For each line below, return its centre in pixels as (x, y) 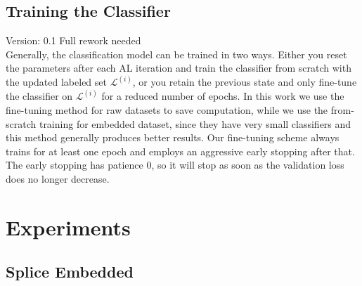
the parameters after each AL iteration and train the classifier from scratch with (179, 68)
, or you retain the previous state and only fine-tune (245, 82)
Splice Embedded (70, 272)
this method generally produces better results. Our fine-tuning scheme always (173, 137)
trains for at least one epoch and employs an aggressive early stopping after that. (180, 151)
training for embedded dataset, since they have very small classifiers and (195, 123)
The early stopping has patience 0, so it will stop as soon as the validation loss (175, 165)
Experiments (68, 227)
